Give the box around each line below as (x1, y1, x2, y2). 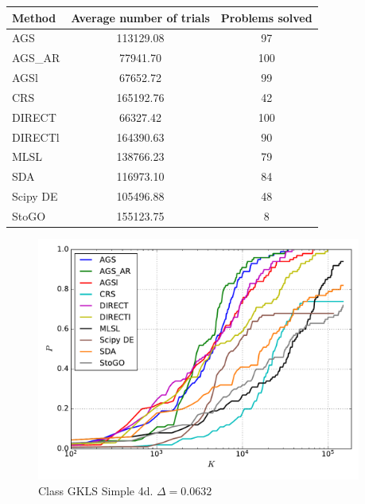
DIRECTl (12, 128, 60, 145)
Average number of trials (71, 9, 210, 25)
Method (12, 9, 56, 25)
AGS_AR (12, 49, 60, 66)
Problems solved (220, 9, 313, 25)
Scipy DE (12, 188, 58, 205)
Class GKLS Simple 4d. (38, 482, 153, 498)
